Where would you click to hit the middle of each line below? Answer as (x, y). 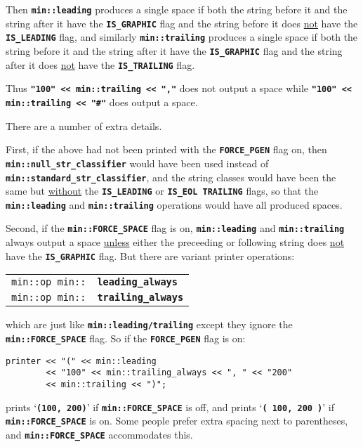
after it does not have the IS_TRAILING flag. (100, 64)
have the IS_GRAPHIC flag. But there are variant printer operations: (150, 255)
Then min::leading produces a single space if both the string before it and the (177, 9)
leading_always (137, 282)
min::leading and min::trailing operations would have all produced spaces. (174, 204)
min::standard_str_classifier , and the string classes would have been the (171, 177)
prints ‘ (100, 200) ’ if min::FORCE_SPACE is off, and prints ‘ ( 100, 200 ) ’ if (170, 407)
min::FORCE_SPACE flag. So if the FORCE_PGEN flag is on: (126, 338)
